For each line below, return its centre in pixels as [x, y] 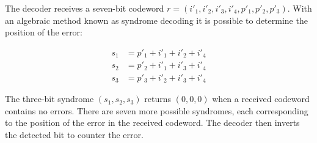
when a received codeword [261, 99]
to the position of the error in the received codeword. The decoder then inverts [152, 123]
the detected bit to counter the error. [74, 135]
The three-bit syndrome [49, 99]
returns [158, 99]
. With [300, 8]
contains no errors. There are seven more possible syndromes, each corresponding [157, 110]
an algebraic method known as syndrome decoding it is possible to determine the [156, 20]
